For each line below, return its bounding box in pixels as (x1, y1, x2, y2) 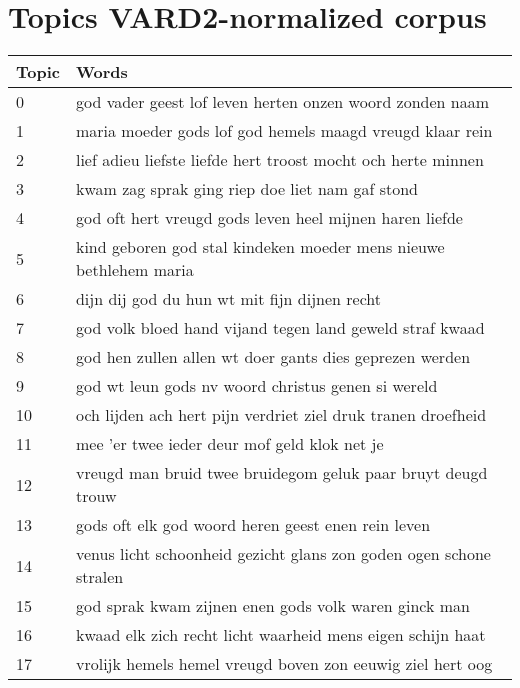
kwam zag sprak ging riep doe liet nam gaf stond (75, 177, 419, 201)
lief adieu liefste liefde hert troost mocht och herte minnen (75, 148, 484, 172)
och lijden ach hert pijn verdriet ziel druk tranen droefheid (75, 403, 487, 427)
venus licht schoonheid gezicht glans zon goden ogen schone (75, 542, 491, 566)
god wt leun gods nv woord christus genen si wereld (75, 374, 438, 398)
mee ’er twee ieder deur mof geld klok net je (75, 432, 384, 456)
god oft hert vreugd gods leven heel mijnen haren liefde (75, 206, 463, 230)
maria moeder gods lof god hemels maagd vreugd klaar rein (75, 119, 493, 143)
